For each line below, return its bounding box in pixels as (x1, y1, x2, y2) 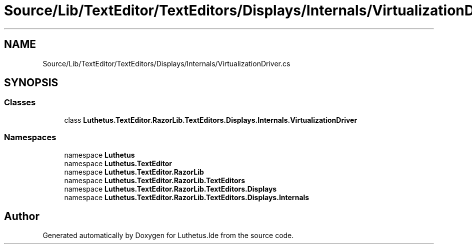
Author (4, 210, 39, 223)
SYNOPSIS (4, 76, 58, 89)
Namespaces (4, 132, 56, 143)
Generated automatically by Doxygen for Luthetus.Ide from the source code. (42, 231, 294, 240)
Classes (4, 97, 36, 108)
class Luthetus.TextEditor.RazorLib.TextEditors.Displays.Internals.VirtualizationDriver (64, 115, 357, 124)
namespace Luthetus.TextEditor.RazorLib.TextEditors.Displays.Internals (64, 193, 309, 202)
